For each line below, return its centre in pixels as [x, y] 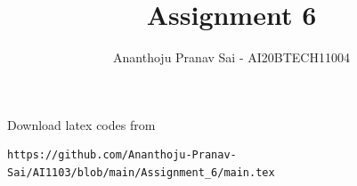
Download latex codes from [81, 124]
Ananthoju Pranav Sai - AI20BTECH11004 [231, 57]
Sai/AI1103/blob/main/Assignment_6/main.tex [141, 172]
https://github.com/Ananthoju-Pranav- [122, 155]
